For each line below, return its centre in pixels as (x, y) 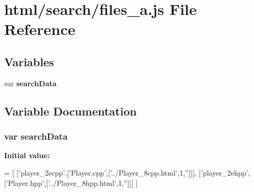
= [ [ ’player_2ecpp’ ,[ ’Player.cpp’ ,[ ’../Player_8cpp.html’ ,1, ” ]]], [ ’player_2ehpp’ (126, 172)
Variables (29, 61)
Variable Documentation (70, 111)
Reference (40, 29)
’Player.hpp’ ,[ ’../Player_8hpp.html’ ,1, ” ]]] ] (72, 183)
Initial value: (27, 155)
